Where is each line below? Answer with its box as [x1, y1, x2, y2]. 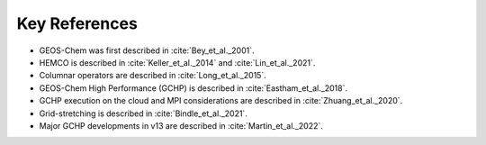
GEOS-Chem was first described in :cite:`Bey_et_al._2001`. [39, 45, 256, 56]
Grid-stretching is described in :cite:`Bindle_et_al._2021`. [39, 108, 247, 119]
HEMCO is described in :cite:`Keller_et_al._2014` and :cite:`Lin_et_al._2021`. [39, 57, 316, 68]
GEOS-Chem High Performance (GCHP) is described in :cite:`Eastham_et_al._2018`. [39, 82, 348, 94]
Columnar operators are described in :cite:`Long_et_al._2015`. [39, 70, 267, 81]
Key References [16, 14, 139, 33]
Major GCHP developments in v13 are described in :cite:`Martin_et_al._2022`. [39, 120, 324, 131]
